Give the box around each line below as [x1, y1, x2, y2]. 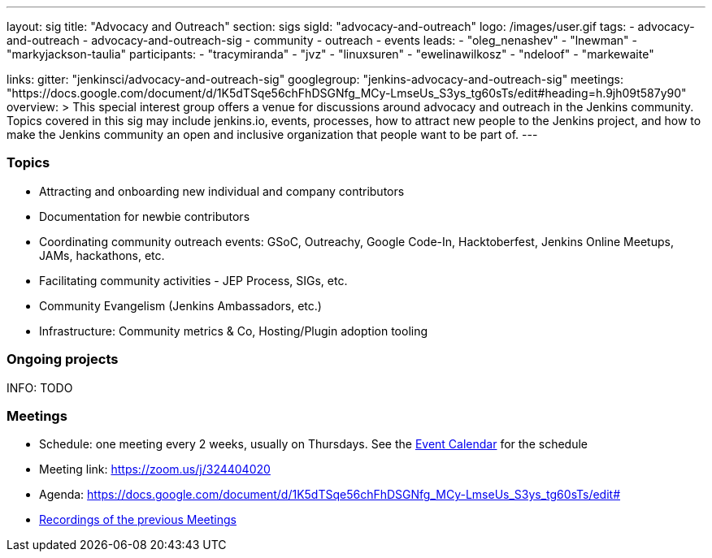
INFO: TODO [7, 380, 73, 395]
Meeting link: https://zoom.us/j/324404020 [39, 462, 271, 477]
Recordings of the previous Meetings [39, 513, 237, 527]
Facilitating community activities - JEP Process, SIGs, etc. [39, 273, 348, 288]
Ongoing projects [7, 351, 119, 368]
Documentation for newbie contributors [39, 209, 250, 223]
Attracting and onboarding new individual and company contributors [39, 184, 405, 198]
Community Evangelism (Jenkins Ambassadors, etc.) [39, 298, 322, 313]
